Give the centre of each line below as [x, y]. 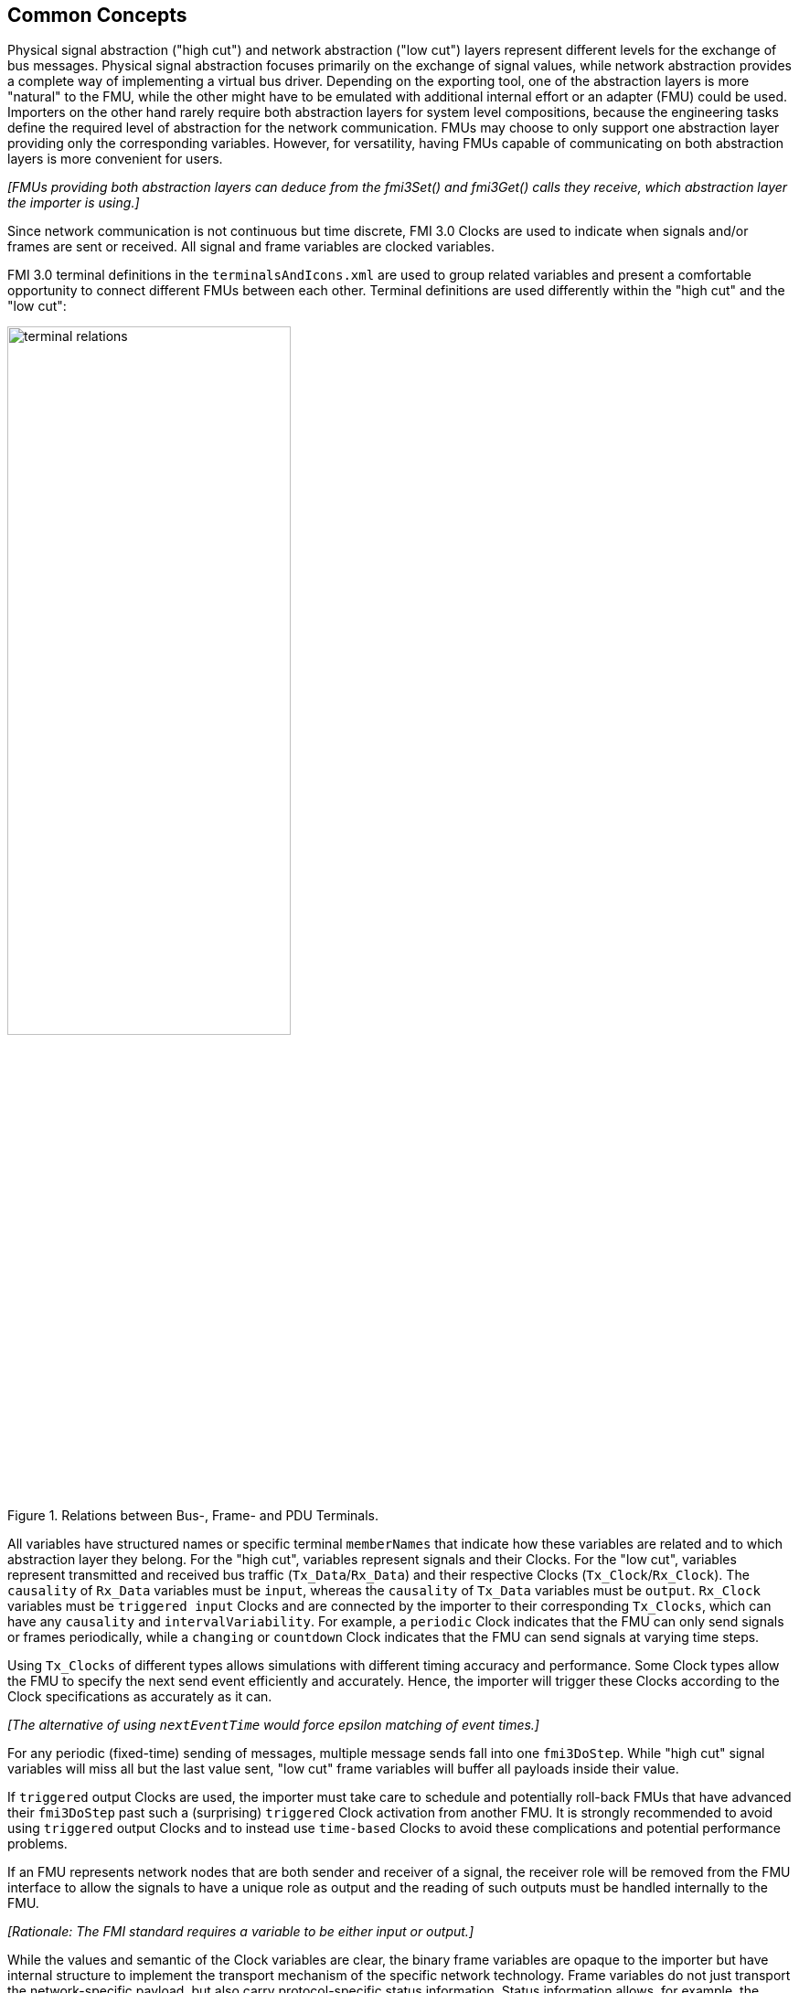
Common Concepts [97, 15]
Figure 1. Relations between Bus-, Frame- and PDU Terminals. [193, 1515]
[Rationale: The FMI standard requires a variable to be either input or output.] [240, 1931]
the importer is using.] [74, 203]
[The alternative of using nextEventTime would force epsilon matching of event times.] [273, 1724]
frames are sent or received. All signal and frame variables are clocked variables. [251, 247]
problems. [37, 1843]
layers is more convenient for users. [115, 159]
